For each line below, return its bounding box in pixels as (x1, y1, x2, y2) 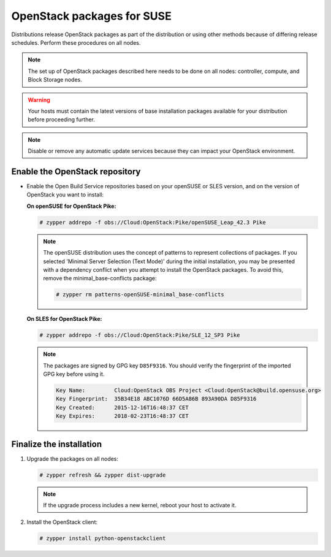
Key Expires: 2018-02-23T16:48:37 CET (56, 413, 189, 420)
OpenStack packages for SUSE (11, 9, 172, 23)
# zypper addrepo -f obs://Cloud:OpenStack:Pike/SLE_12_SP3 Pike (39, 332, 240, 339)
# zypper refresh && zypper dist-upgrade (39, 471, 166, 478)
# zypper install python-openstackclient (39, 535, 166, 542)
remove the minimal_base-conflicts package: (43, 275, 157, 282)
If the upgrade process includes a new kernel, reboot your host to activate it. (43, 502, 237, 509)
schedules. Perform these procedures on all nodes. (11, 39, 141, 46)
